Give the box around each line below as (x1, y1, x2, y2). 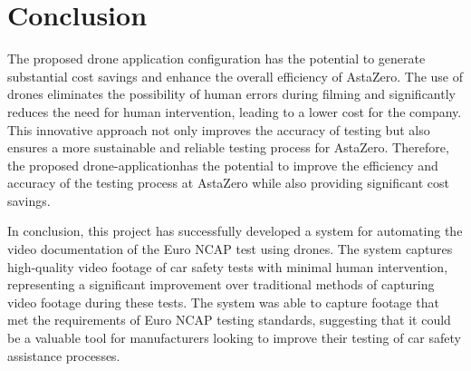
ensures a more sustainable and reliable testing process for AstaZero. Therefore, (7, 138, 449, 157)
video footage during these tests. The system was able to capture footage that (7, 292, 439, 311)
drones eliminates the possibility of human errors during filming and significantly (7, 84, 456, 103)
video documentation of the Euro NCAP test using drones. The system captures (7, 239, 453, 259)
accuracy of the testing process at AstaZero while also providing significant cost (7, 173, 449, 192)
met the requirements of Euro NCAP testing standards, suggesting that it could (7, 310, 451, 329)
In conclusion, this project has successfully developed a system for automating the (7, 221, 463, 240)
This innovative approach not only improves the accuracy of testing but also (7, 120, 430, 139)
